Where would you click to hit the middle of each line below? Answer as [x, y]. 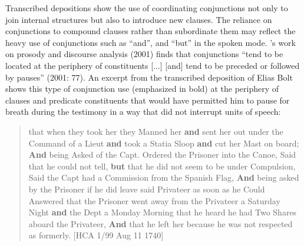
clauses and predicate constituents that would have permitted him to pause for [148, 100]
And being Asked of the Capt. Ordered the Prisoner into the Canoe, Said [162, 154]
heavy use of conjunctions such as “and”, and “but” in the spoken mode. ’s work [151, 42]
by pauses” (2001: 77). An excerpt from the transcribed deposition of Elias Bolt [149, 77]
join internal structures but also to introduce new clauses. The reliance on [139, 19]
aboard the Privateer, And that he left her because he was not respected [161, 223]
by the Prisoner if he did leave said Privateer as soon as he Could [147, 189]
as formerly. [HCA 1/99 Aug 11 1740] [96, 235]
